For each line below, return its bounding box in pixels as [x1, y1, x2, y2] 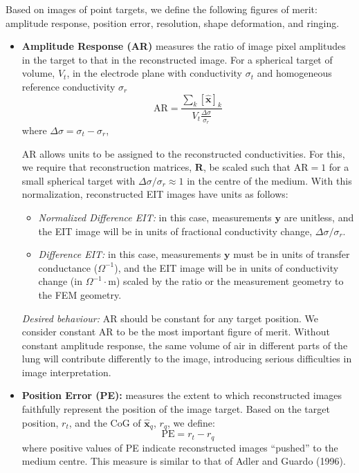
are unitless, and [284, 210, 354, 224]
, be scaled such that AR [203, 160, 309, 174]
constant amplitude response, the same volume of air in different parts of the [21, 337, 348, 352]
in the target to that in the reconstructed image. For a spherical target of [21, 52, 333, 66]
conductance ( [38, 260, 98, 275]
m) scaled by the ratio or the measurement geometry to [108, 274, 344, 288]
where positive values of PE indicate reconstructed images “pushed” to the [21, 440, 338, 454]
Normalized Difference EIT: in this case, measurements [38, 210, 272, 224]
